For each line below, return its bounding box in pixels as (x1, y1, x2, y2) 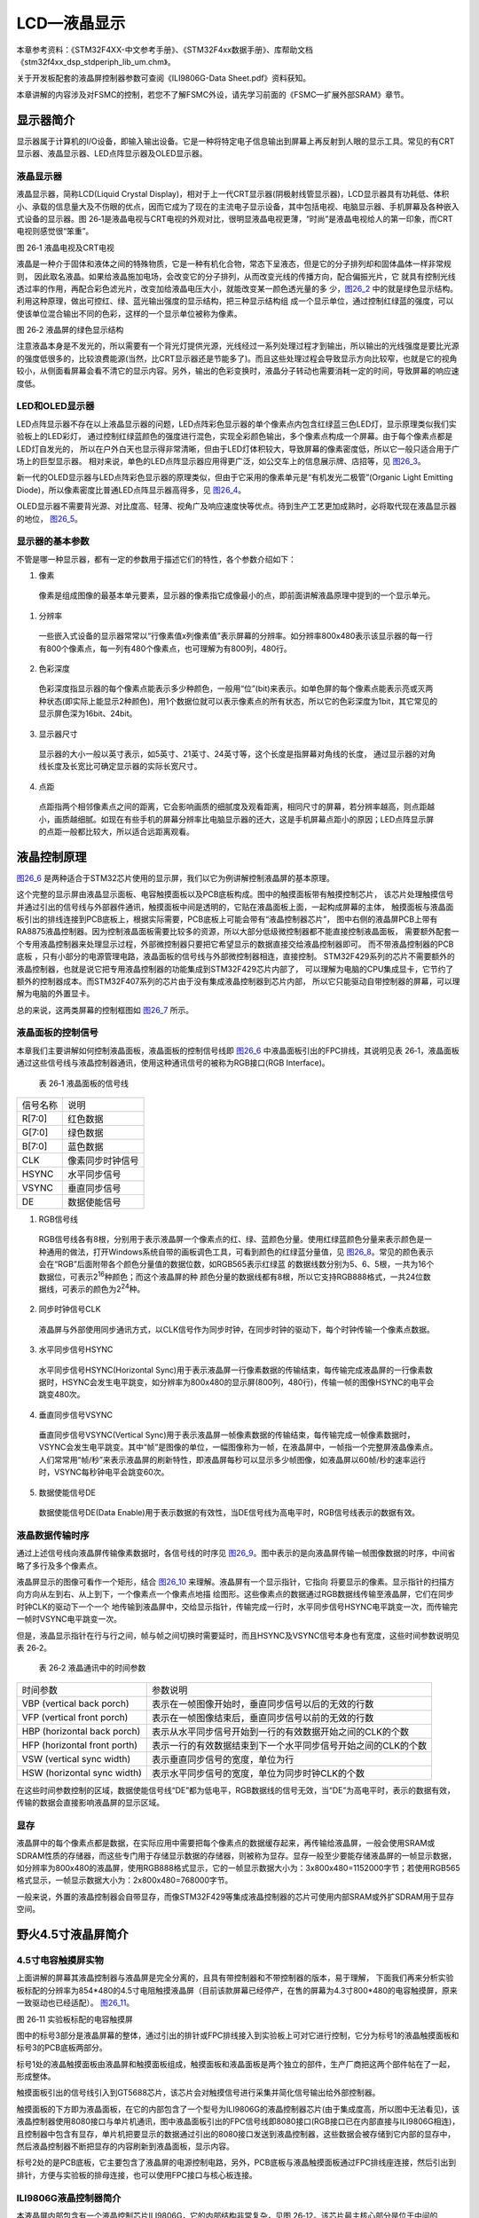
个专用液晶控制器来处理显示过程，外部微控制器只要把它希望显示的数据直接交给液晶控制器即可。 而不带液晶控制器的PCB (16, 939, 454, 949)
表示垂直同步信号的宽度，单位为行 (151, 1753, 294, 1766)
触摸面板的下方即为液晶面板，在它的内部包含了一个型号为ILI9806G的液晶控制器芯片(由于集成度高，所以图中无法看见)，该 (16, 2104, 460, 2114)
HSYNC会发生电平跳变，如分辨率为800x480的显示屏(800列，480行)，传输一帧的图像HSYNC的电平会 (61, 1376, 435, 1388)
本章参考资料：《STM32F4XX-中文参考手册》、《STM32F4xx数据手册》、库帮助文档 (16, 44, 314, 55)
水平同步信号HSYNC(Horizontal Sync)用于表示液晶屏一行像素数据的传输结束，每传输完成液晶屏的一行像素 (38, 1365, 426, 1375)
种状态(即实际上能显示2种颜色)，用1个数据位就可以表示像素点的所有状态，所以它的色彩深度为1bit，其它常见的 (38, 696, 438, 706)
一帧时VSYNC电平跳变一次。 (16, 1614, 122, 1624)
